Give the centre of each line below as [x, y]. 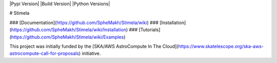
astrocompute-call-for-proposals [44, 53]
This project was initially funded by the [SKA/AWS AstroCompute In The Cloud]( [94, 46]
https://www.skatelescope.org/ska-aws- [221, 46]
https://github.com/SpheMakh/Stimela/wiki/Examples [67, 37]
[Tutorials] [150, 30]
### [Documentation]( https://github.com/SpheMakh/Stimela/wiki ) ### [84, 23]
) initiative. [90, 53]
